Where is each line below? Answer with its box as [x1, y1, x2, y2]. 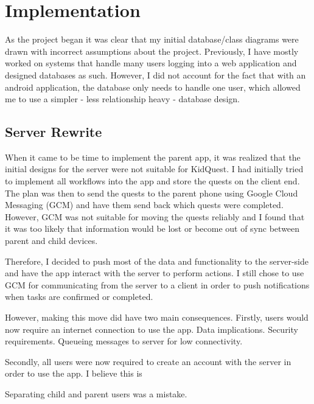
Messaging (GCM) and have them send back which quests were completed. [5, 198, 284, 211]
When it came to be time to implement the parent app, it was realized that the [5, 150, 301, 163]
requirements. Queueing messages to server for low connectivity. [5, 335, 243, 347]
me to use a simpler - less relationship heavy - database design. [5, 92, 240, 105]
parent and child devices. [5, 234, 98, 247]
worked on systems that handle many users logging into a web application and [5, 57, 297, 69]
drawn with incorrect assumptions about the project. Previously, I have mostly [5, 44, 299, 57]
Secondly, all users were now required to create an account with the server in [5, 355, 291, 367]
